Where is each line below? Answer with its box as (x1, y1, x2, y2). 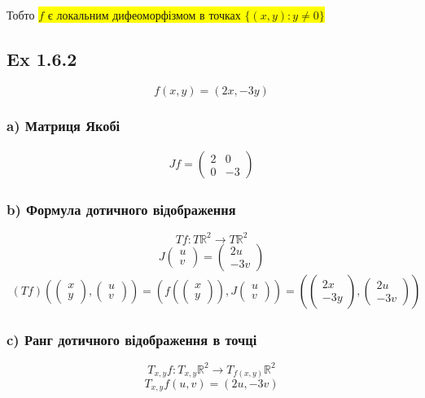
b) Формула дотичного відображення (7, 199, 236, 219)
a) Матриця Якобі (7, 115, 120, 135)
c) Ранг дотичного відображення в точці (7, 329, 257, 349)
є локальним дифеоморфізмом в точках (47, 7, 241, 23)
